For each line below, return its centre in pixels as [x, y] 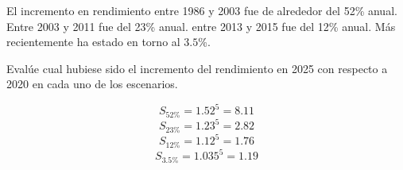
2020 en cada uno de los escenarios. [92, 84]
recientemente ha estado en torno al [93, 42]
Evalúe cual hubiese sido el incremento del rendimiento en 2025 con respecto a [197, 68]
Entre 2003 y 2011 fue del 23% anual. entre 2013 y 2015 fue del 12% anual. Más [201, 26]
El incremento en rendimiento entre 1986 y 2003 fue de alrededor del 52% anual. [202, 10]
